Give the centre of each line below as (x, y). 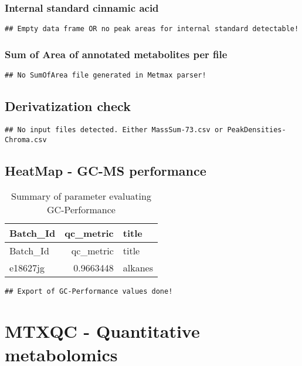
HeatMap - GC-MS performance (106, 170)
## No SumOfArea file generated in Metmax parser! (106, 75)
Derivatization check (68, 106)
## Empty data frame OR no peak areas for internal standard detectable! (152, 29)
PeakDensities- (257, 130)
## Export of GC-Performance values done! (89, 292)
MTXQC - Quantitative (102, 331)
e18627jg (27, 268)
